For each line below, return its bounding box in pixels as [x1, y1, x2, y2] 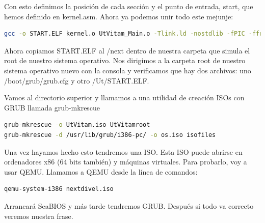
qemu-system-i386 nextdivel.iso [4, 185, 114, 193]
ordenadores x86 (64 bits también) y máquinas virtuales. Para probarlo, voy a [4, 156, 247, 167]
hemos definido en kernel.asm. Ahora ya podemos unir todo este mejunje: [4, 11, 233, 21]
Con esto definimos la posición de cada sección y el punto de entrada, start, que [4, 1, 253, 11]
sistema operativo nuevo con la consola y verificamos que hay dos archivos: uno [4, 65, 251, 75]
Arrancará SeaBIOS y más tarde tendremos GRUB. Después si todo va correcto [4, 200, 254, 211]
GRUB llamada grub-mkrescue [4, 102, 100, 113]
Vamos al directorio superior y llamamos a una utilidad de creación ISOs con [4, 92, 245, 103]
